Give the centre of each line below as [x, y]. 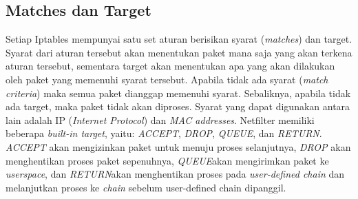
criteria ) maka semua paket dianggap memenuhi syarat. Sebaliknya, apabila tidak [178, 93]
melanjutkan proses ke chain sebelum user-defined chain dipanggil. [146, 187]
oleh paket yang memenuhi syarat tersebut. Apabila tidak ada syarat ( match [167, 79]
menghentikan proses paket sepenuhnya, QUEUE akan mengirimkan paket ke [167, 160]
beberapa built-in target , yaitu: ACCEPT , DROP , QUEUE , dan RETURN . [164, 133]
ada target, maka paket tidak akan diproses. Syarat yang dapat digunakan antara [178, 106]
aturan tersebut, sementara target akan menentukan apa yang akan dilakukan [170, 66]
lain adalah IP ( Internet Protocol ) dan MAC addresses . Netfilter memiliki [160, 119]
